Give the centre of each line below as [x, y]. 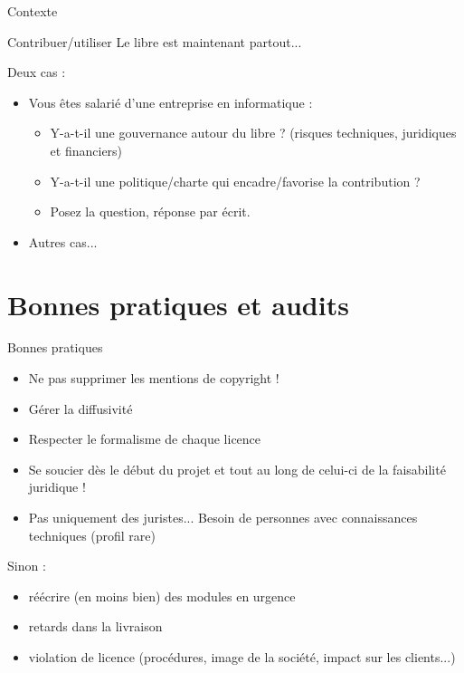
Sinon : [27, 566]
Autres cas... [63, 241]
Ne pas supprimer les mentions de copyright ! [154, 378]
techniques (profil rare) [92, 535]
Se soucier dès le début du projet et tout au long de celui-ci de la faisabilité [237, 469]
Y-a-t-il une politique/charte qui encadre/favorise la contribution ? [235, 181]
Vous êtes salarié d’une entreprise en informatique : [170, 102]
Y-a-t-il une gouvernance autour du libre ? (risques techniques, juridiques [253, 133]
